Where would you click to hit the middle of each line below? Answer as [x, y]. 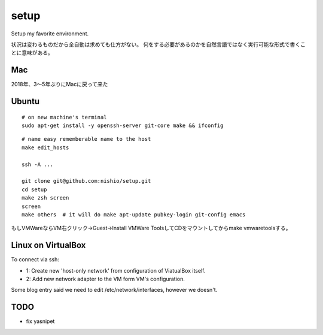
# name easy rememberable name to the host [86, 139]
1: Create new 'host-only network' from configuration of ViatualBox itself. [116, 270]
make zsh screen [45, 198]
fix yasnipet [40, 321]
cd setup [34, 189]
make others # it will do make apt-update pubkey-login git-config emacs [134, 215]
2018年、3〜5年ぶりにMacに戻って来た [60, 84]
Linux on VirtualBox [48, 245]
